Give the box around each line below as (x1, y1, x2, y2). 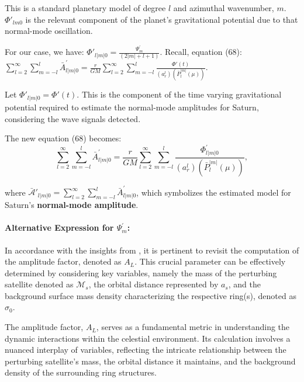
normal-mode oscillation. (5, 25, 93, 37)
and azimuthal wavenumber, (173, 2, 274, 13)
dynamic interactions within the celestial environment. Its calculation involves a (5, 332, 291, 344)
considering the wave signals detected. (5, 112, 141, 124)
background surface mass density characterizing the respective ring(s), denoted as (5, 289, 296, 301)
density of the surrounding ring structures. (5, 366, 157, 378)
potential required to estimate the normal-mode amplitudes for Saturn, (5, 100, 259, 113)
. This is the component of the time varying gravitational (77, 88, 282, 100)
